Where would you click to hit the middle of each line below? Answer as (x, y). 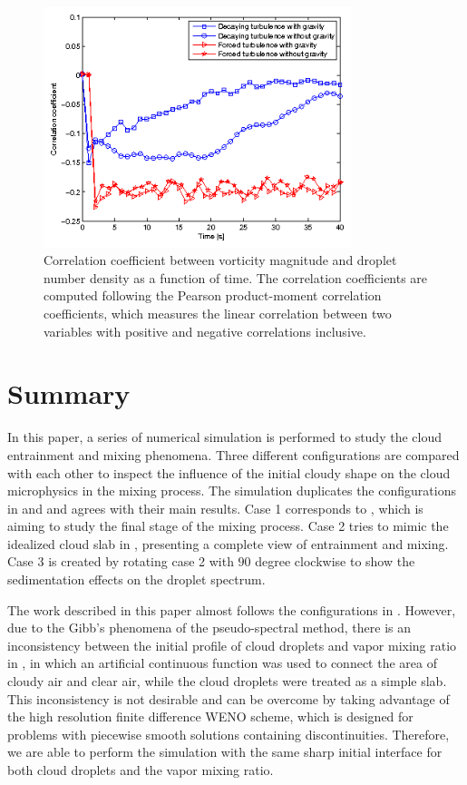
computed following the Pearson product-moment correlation (213, 295)
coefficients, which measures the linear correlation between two (218, 313)
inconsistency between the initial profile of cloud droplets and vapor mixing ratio (232, 645)
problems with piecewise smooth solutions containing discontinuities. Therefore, (229, 734)
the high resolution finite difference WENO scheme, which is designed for (210, 716)
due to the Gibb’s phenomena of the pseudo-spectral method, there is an (209, 628)
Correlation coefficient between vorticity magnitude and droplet (220, 260)
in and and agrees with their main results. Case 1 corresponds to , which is (215, 508)
